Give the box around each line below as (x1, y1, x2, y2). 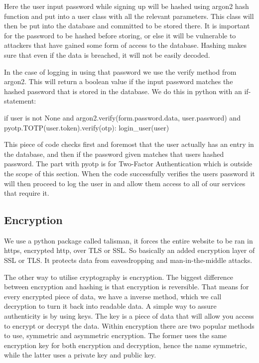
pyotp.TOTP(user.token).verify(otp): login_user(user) (4, 122, 169, 132)
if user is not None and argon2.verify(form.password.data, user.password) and (4, 112, 241, 122)
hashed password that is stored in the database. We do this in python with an (4, 86, 242, 96)
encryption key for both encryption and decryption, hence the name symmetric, (4, 340, 247, 350)
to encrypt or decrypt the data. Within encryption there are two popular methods (4, 320, 255, 331)
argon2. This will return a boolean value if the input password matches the (4, 76, 233, 87)
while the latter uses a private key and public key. (4, 350, 156, 360)
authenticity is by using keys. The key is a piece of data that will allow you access (4, 311, 254, 321)
